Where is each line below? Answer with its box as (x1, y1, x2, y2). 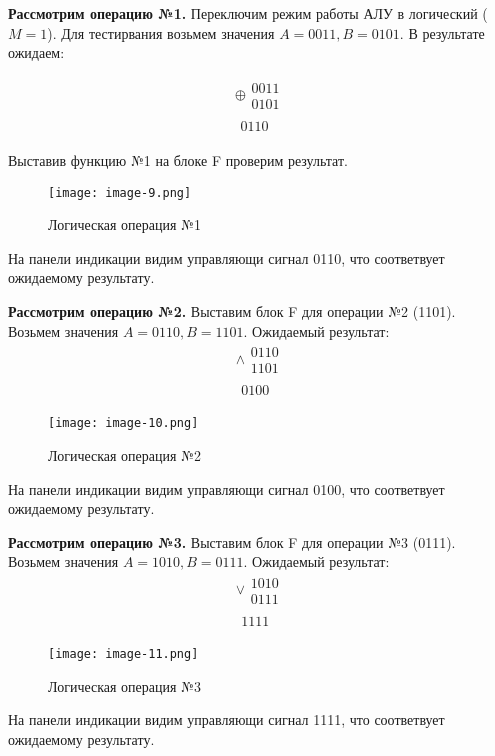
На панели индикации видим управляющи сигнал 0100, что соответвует (8, 478, 445, 499)
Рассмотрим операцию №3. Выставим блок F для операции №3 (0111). (8, 531, 456, 552)
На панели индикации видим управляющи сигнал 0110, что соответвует (8, 247, 445, 268)
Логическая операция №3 (48, 675, 201, 696)
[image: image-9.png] (48, 185, 192, 200)
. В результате (399, 22, 485, 43)
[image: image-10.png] (48, 416, 199, 431)
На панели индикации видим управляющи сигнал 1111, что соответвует (8, 709, 445, 730)
